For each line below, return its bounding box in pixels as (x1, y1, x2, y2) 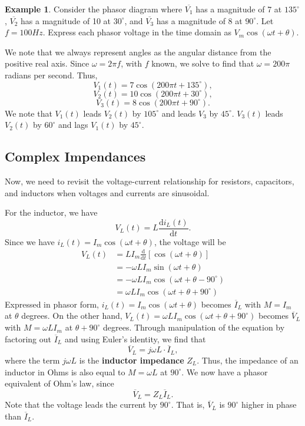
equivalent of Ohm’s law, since (5, 377, 114, 389)
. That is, (171, 398, 205, 411)
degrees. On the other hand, (21, 309, 122, 322)
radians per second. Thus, (5, 68, 98, 81)
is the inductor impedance (79, 354, 184, 366)
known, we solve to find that (151, 57, 254, 70)
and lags (58, 118, 88, 131)
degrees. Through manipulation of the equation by (102, 321, 285, 333)
